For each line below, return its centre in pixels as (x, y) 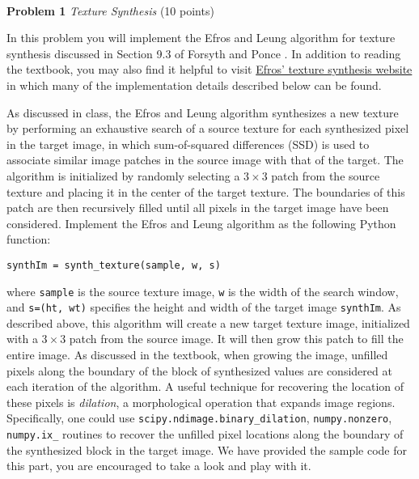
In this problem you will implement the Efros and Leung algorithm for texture (201, 38)
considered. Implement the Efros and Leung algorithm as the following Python (201, 223)
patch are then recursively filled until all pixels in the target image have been (198, 208)
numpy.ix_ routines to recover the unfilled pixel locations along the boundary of (205, 434)
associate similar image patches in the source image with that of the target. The (205, 160)
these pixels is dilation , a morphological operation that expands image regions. (201, 402)
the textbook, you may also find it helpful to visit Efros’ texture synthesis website (209, 69)
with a (22, 339)
